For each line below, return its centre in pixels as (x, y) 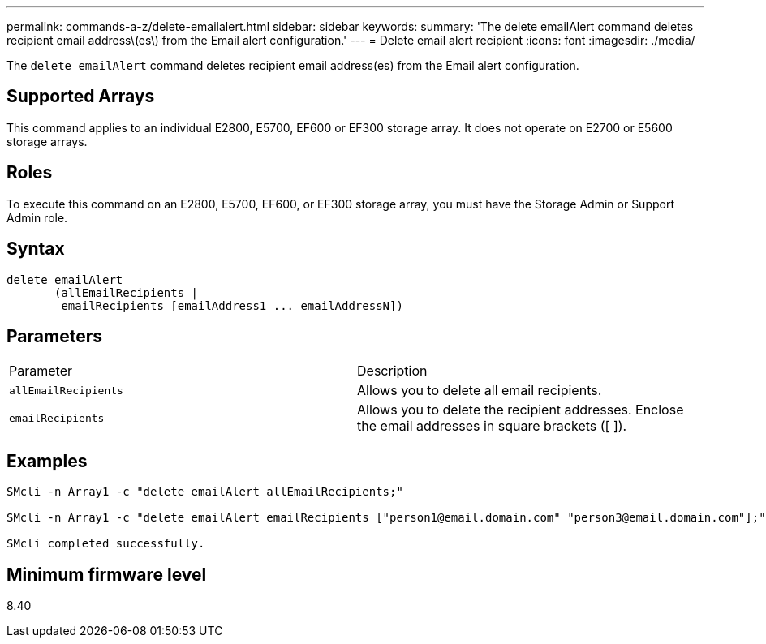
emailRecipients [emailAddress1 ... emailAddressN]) (232, 305)
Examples (47, 461)
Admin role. (37, 217)
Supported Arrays (81, 97)
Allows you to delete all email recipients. (480, 391)
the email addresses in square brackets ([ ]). (492, 426)
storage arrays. (47, 141)
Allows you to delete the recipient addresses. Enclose (521, 410)
